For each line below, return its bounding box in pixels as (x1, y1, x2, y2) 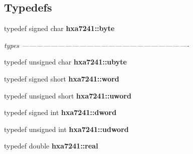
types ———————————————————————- (4, 39, 189, 50)
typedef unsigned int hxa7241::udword (4, 123, 129, 134)
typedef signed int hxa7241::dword (4, 107, 117, 117)
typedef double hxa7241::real (4, 140, 98, 151)
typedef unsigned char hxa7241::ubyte (4, 56, 127, 67)
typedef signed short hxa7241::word (4, 73, 119, 83)
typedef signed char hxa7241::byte (4, 23, 115, 33)
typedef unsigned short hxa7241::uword (4, 90, 131, 100)
